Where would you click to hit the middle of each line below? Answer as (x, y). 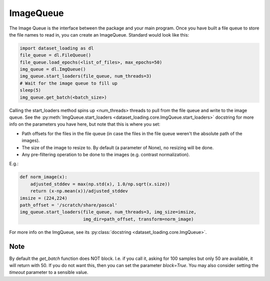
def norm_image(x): (43, 177)
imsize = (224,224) (43, 198)
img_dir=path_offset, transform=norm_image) (138, 219)
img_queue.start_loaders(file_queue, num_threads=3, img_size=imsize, (108, 212)
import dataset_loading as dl (57, 48)
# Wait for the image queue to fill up (68, 83)
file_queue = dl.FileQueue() (55, 55)
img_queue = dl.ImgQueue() (53, 69)
